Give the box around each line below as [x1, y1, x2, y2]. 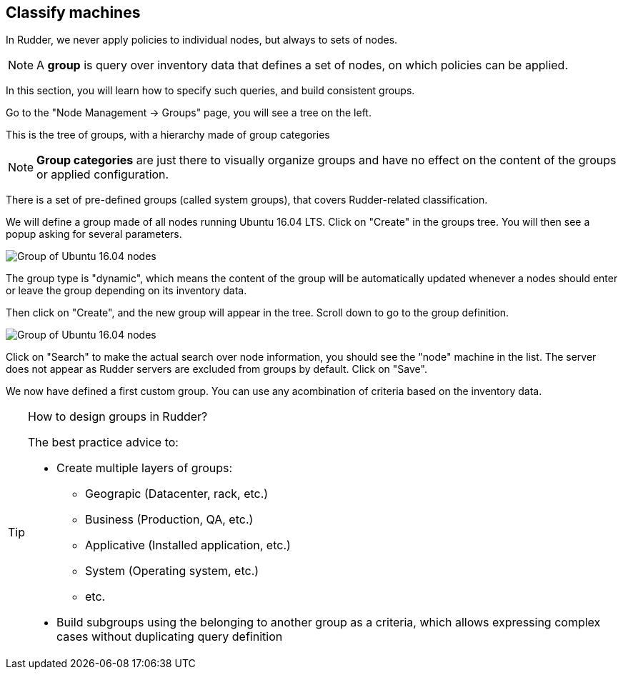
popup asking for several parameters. [6, 228, 182, 241]
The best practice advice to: [28, 435, 179, 450]
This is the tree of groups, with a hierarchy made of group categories [6, 129, 330, 141]
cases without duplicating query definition [56, 629, 283, 644]
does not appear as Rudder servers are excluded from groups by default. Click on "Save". [6, 363, 427, 376]
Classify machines [6, 4, 141, 21]
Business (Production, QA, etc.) [85, 512, 254, 527]
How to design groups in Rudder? [28, 409, 208, 424]
